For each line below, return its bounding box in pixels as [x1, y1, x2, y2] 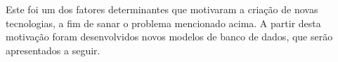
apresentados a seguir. [6, 42, 100, 57]
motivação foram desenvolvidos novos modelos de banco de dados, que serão [6, 29, 333, 44]
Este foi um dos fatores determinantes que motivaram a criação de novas [6, 2, 318, 16]
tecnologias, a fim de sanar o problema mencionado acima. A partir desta [6, 15, 321, 30]
